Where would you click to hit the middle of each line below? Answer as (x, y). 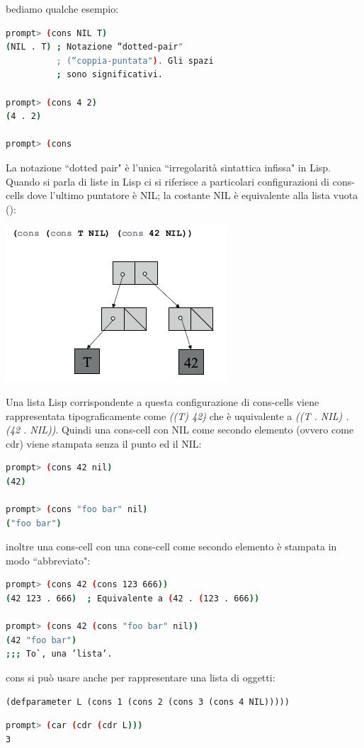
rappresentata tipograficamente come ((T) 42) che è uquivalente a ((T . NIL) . (177, 415)
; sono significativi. (109, 75)
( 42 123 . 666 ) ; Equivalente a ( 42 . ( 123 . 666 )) (133, 599)
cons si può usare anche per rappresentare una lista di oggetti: (141, 677)
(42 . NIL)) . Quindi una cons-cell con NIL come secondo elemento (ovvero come (180, 430)
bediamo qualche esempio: (62, 8)
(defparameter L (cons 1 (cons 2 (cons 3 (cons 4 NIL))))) (148, 702)
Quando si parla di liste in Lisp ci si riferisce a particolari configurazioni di (168, 181)
